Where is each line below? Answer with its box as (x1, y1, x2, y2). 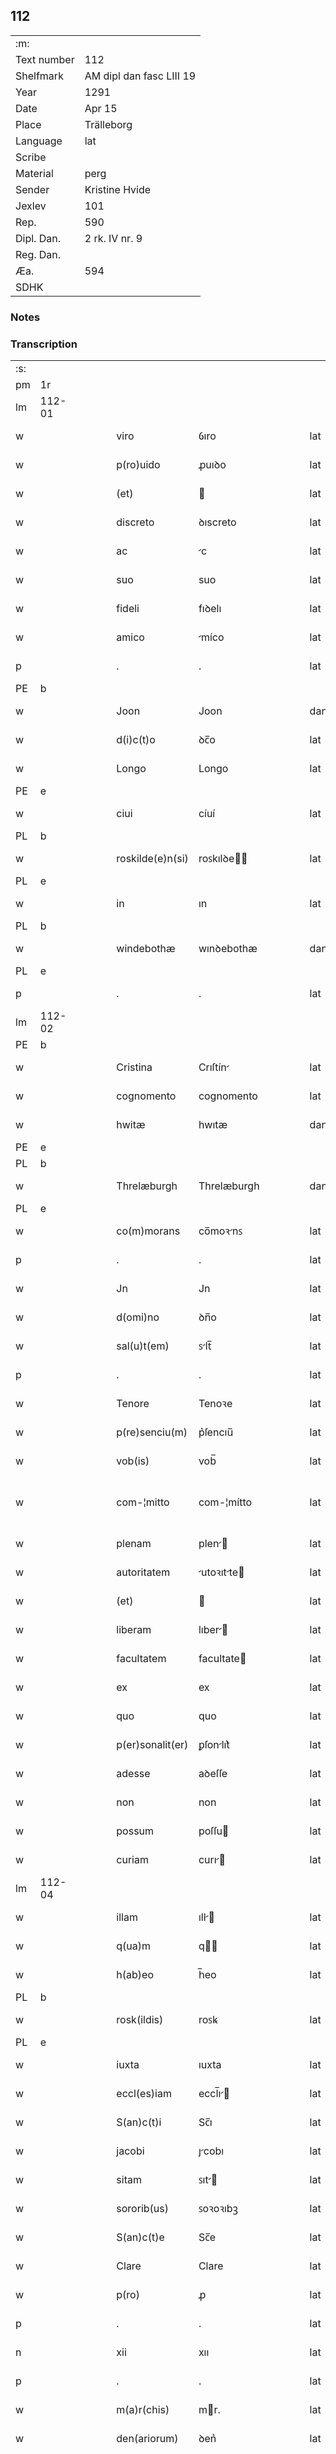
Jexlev (15, 199, 47, 213)
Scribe (15, 150, 47, 164)
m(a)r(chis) (116, 2403, 170, 2417)
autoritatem (116, 1565, 171, 1579)
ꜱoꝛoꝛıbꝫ (198, 2202, 238, 2216)
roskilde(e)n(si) (116, 852, 189, 866)
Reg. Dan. (15, 247, 62, 261)
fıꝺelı (198, 602, 222, 616)
